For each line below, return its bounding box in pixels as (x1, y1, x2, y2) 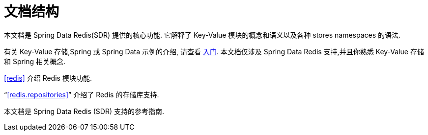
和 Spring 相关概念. (4, 57, 66, 66)
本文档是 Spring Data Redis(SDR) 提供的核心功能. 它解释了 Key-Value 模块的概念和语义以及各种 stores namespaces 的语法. (4, 30, 401, 39)
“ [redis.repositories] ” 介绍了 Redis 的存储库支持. (4, 90, 159, 99)
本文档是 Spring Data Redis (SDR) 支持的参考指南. (4, 107, 165, 115)
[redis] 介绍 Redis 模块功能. (4, 73, 92, 82)
